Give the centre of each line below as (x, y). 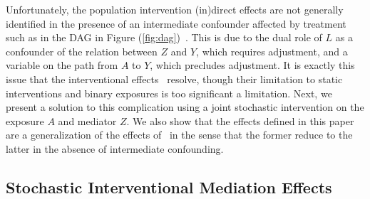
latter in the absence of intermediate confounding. (115, 148)
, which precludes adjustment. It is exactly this (252, 65)
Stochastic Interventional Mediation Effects (169, 187)
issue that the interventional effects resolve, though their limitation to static (174, 79)
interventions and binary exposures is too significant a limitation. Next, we (169, 93)
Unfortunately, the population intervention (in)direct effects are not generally (175, 9)
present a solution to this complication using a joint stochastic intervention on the (185, 107)
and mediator (87, 120)
